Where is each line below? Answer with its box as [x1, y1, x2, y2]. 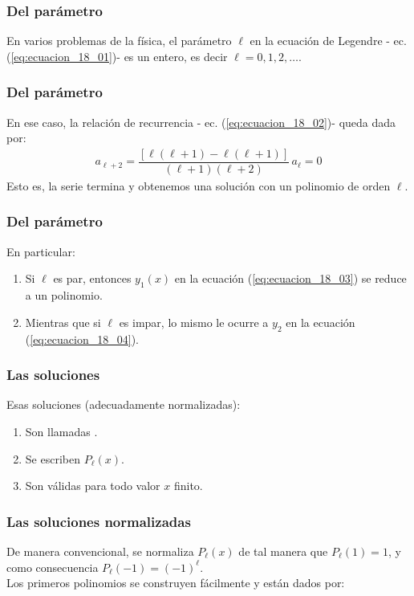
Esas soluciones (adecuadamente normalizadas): [6, 396, 241, 413]
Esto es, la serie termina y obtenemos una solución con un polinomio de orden [6, 177, 391, 194]
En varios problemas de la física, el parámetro [6, 32, 232, 49]
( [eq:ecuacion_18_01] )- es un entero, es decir [6, 47, 228, 64]
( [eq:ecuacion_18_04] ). [25, 330, 139, 347]
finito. [173, 477, 203, 494]
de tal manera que [238, 542, 328, 559]
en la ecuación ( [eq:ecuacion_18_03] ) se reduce [174, 270, 407, 287]
